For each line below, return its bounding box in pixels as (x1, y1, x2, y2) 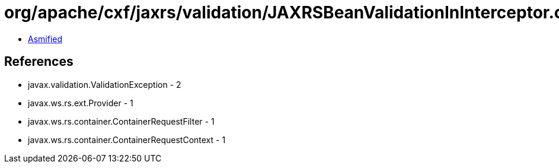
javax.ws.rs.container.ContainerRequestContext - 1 (28, 134, 226, 145)
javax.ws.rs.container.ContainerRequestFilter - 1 (28, 116, 215, 126)
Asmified (28, 33, 63, 44)
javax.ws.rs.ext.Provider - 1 (28, 97, 133, 108)
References (4, 54, 74, 69)
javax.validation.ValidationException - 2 (28, 79, 181, 90)
